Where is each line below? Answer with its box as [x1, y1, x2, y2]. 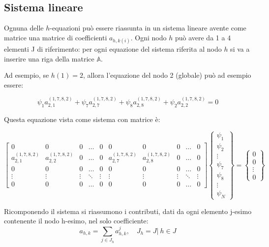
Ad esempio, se [4, 70, 49, 80]
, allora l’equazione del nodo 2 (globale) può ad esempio [83, 70, 251, 80]
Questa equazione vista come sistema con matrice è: [4, 114, 160, 124]
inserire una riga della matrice [4, 53, 94, 63]
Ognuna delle [4, 23, 44, 33]
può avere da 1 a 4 [175, 32, 231, 42]
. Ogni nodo [130, 32, 167, 42]
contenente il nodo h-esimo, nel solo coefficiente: [4, 216, 149, 226]
